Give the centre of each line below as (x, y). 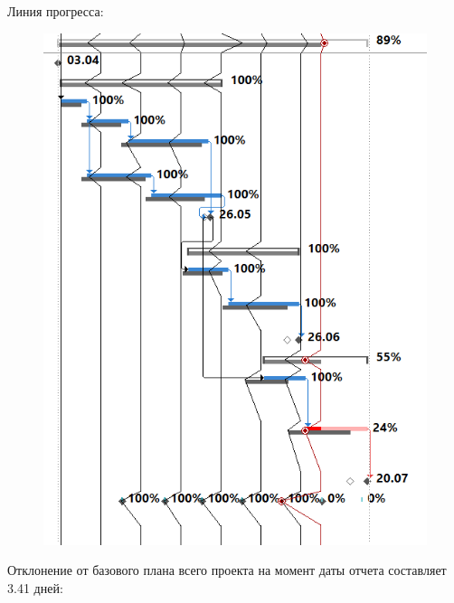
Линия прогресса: (56, 11)
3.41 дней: (35, 587)
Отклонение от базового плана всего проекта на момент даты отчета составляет (227, 570)
